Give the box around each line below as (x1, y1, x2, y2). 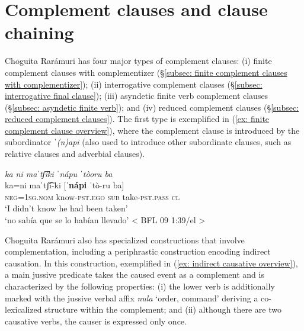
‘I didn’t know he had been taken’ (5, 202, 128, 214)
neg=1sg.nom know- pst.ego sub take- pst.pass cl (5, 190, 180, 203)
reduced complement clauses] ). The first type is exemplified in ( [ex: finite (5, 113, 270, 125)
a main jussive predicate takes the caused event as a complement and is (5, 268, 264, 281)
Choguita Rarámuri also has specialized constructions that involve (5, 233, 245, 246)
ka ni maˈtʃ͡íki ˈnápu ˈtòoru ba (5, 167, 113, 179)
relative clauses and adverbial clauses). (5, 147, 145, 160)
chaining (5, 20, 74, 44)
